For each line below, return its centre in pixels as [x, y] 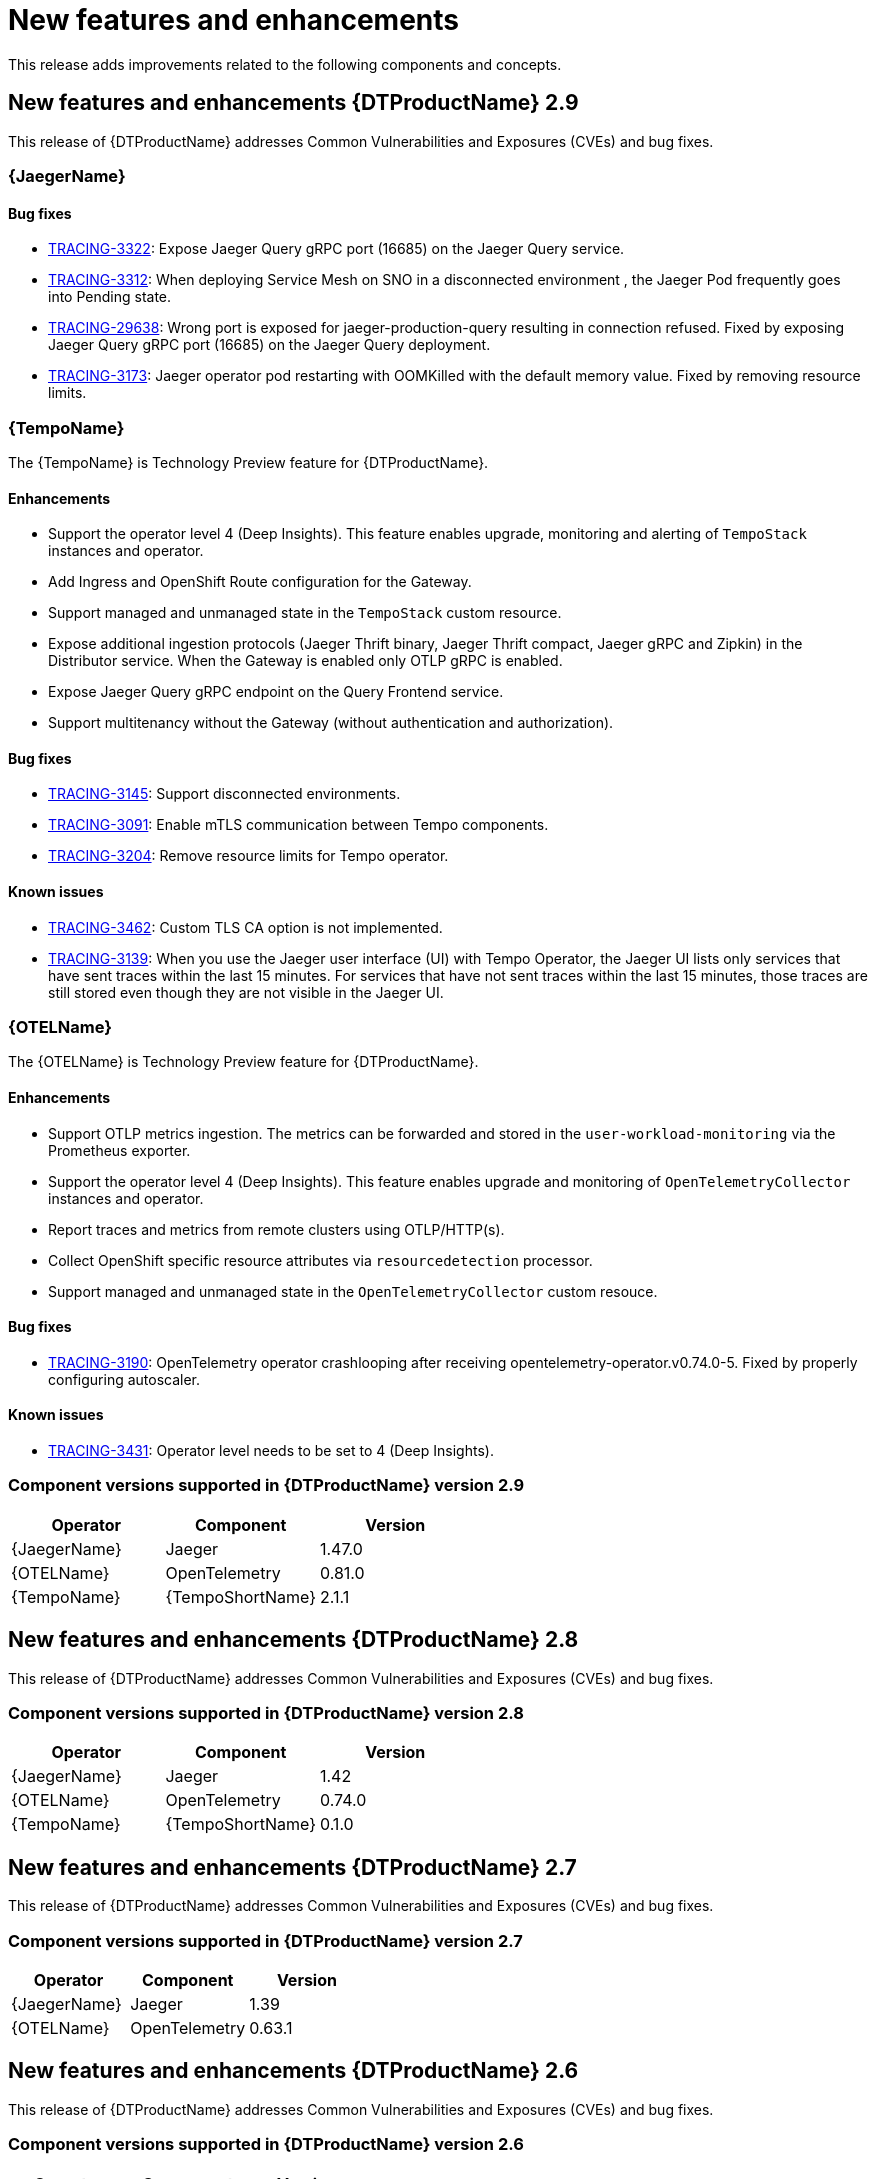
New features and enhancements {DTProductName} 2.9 [293, 103]
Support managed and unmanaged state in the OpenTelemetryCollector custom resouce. [353, 1291]
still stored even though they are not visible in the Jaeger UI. [246, 992]
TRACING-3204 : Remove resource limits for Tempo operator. [248, 856]
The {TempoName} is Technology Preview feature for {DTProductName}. [248, 462]
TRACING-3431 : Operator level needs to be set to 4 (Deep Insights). [271, 1450]
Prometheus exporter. [119, 1150]
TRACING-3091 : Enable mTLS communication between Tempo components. [298, 825]
